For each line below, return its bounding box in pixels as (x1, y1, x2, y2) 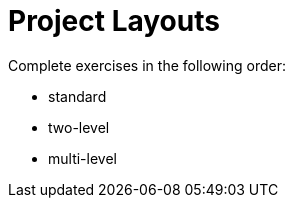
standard (48, 87, 107, 105)
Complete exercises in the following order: (8, 56, 286, 74)
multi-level (48, 149, 117, 167)
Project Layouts (8, 4, 220, 38)
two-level (48, 118, 110, 136)
